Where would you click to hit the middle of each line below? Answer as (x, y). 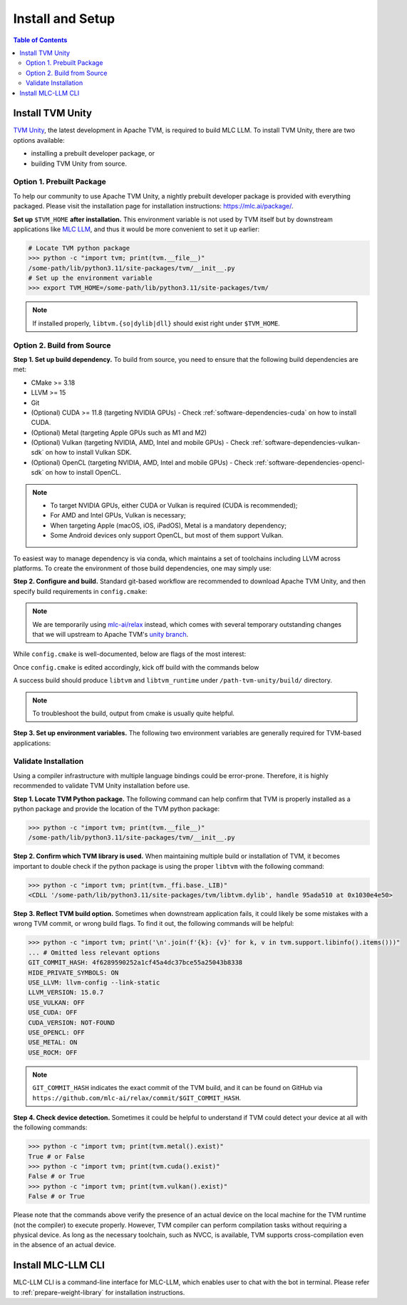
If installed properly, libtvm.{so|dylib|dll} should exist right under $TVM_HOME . (156, 323)
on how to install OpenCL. (83, 473)
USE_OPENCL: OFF (57, 1032)
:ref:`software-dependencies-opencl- (310, 462)
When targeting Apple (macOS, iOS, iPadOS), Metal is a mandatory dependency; (168, 525)
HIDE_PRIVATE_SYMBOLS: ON (73, 972)
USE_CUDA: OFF (53, 1013)
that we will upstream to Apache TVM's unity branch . (110, 634)
